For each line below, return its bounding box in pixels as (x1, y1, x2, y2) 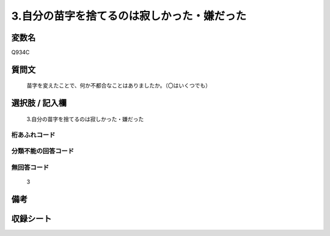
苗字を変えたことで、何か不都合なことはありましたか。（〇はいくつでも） (26, 82, 211, 89)
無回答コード (11, 163, 50, 171)
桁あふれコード (11, 130, 56, 139)
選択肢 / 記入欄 (11, 98, 67, 108)
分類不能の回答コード (11, 147, 75, 155)
